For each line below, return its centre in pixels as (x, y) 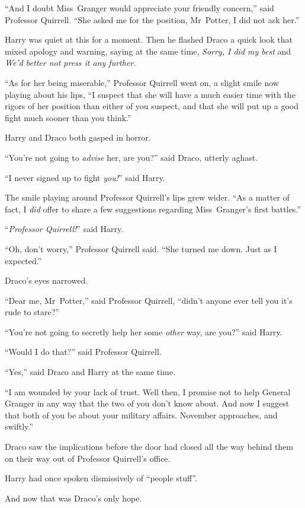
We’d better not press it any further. (70, 63)
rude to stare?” (32, 312)
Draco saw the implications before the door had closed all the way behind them (149, 447)
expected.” (23, 260)
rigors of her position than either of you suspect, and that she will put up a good (152, 106)
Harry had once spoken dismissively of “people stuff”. (101, 478)
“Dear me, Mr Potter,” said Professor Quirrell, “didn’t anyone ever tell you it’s (149, 300)
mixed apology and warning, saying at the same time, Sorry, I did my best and (148, 51)
